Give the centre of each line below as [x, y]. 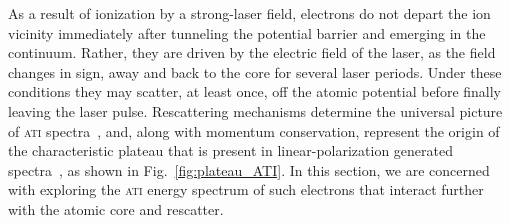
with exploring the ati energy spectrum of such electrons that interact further [246, 189]
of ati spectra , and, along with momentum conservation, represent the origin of [254, 130]
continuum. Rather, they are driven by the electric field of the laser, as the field [252, 52]
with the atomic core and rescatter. [116, 208]
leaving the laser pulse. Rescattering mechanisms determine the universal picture [255, 110]
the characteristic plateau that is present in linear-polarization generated [230, 150]
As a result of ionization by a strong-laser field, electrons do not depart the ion [249, 13]
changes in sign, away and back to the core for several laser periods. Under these [255, 71]
